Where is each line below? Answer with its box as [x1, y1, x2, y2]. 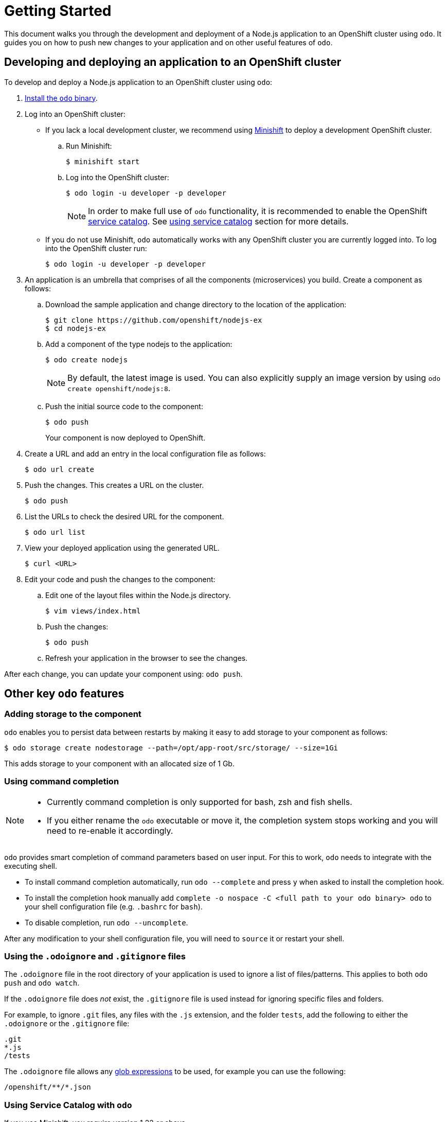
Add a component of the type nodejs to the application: [45, 339, 232, 348]
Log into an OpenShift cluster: [25, 109, 126, 118]
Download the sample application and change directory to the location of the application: [45, 300, 347, 309]
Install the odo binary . [25, 93, 98, 102]
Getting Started [4, 2, 112, 20]
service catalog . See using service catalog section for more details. [88, 216, 349, 226]
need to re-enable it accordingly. [47, 825, 173, 836]
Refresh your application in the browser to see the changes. [45, 653, 248, 662]
